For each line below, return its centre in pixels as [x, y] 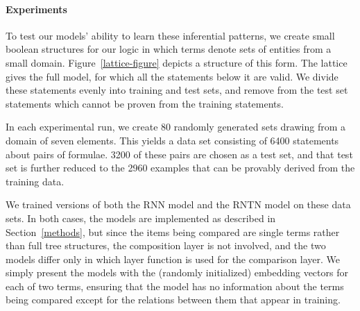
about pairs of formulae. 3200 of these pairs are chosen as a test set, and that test [179, 154]
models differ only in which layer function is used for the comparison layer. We [173, 259]
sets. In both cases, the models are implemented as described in [141, 218]
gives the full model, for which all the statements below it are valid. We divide [172, 76]
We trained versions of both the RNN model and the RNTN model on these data [178, 204]
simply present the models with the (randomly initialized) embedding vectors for [177, 272]
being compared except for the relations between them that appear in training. [173, 300]
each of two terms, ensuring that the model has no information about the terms [175, 286]
